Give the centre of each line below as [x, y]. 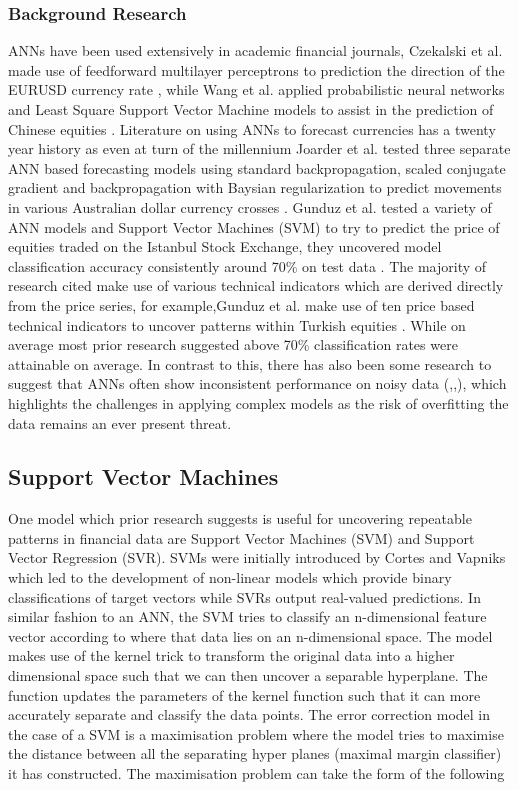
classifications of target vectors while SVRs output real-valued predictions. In [244, 596]
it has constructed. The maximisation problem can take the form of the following [256, 773]
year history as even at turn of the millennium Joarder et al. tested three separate [259, 148]
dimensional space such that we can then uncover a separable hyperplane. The [248, 675]
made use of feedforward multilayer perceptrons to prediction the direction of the [256, 69]
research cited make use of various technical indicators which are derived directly [256, 285]
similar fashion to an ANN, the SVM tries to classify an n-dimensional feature [247, 616]
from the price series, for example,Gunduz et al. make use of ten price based [241, 304]
